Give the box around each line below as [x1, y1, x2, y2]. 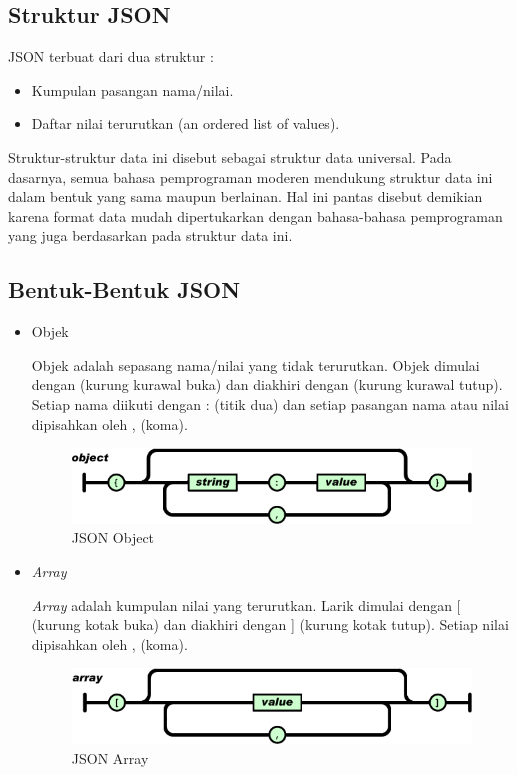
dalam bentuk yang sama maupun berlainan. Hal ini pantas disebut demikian [8, 186, 483, 207]
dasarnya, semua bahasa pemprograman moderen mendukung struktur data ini [8, 166, 493, 187]
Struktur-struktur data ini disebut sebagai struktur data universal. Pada [8, 146, 452, 167]
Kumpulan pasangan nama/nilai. [31, 79, 234, 100]
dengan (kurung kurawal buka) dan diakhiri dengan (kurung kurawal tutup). [31, 374, 503, 395]
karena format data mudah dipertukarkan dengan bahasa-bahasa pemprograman [8, 205, 503, 226]
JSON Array [71, 747, 149, 768]
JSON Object [71, 527, 155, 548]
